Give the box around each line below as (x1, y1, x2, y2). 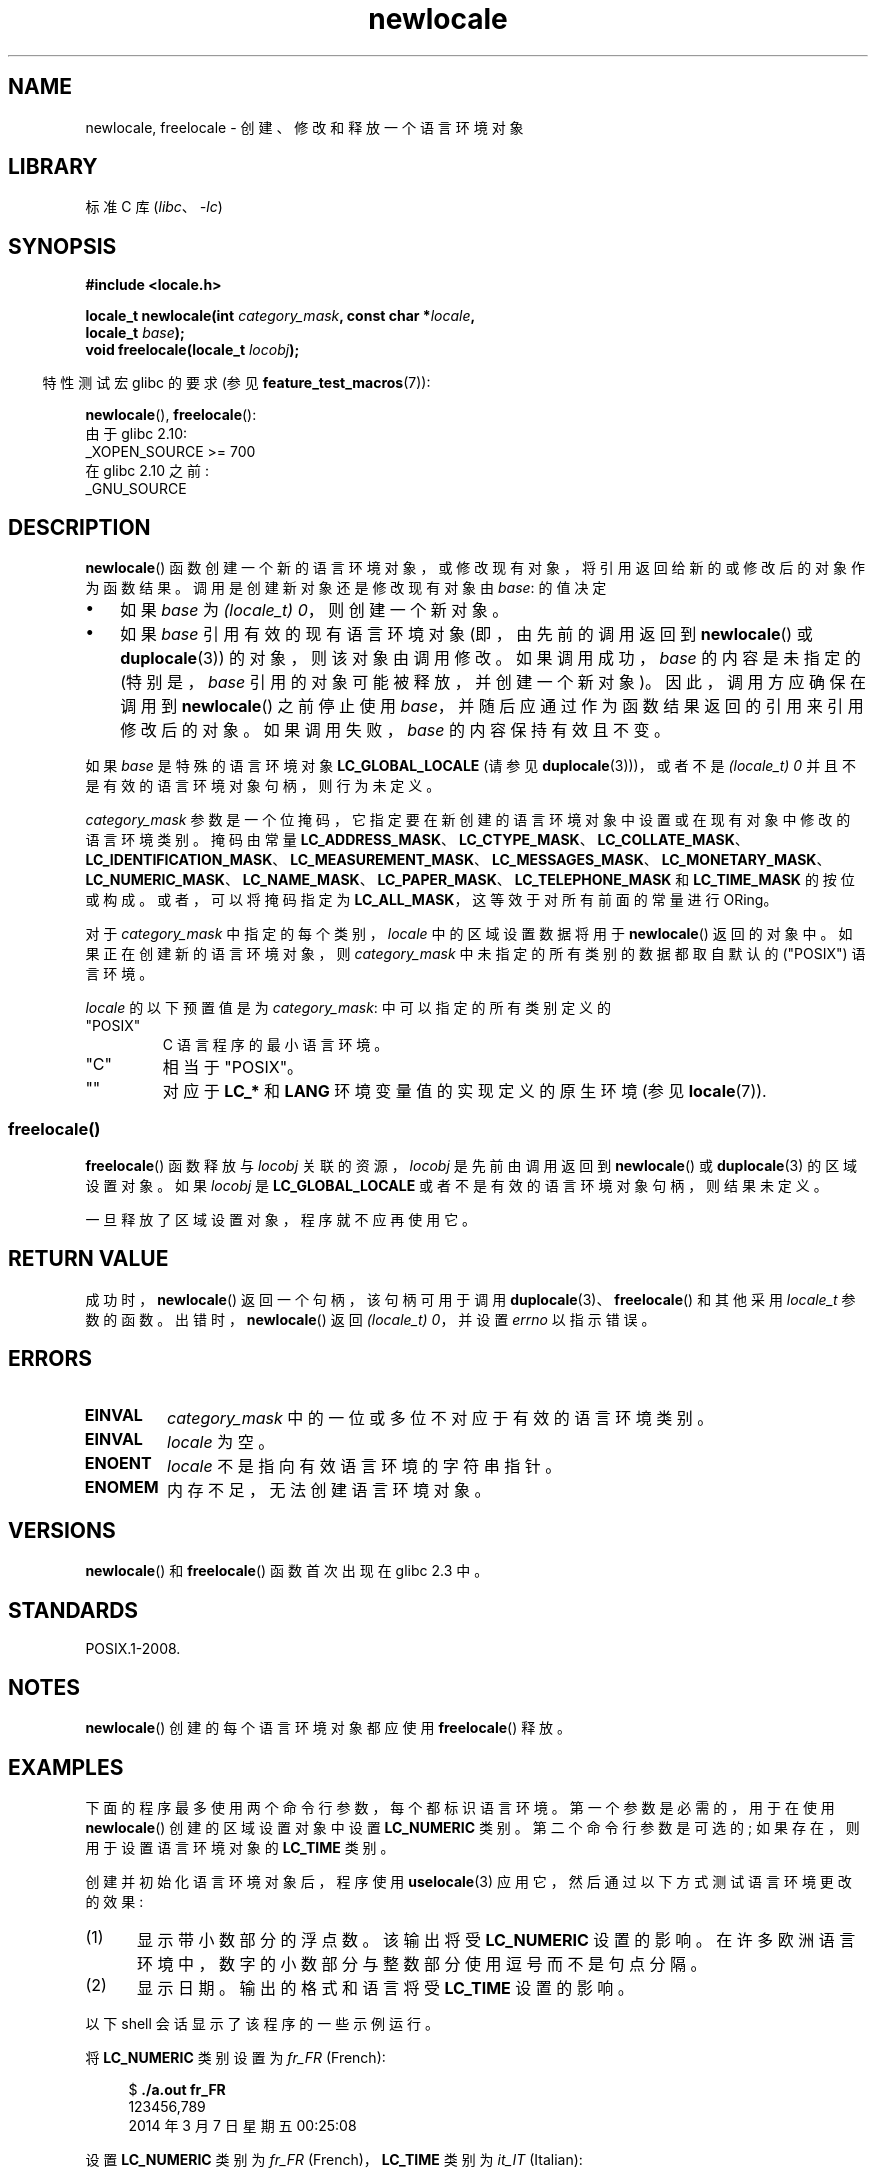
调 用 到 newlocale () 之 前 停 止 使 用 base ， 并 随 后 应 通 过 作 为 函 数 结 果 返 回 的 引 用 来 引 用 (120, 696, 864, 717)
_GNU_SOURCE (85, 480, 187, 498)
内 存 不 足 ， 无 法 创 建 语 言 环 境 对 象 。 (167, 1479, 491, 1500)
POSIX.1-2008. (85, 1640, 181, 1658)
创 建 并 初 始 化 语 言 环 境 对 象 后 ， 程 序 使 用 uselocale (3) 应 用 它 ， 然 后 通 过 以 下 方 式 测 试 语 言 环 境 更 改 (85, 1872, 852, 1890)
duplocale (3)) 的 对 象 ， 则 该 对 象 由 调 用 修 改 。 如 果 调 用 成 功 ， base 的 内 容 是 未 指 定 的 (120, 648, 861, 669)
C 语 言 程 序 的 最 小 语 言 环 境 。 (162, 1036, 389, 1054)
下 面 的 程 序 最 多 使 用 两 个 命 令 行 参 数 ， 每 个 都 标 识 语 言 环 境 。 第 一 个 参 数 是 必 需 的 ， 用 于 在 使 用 (85, 1798, 835, 1816)
